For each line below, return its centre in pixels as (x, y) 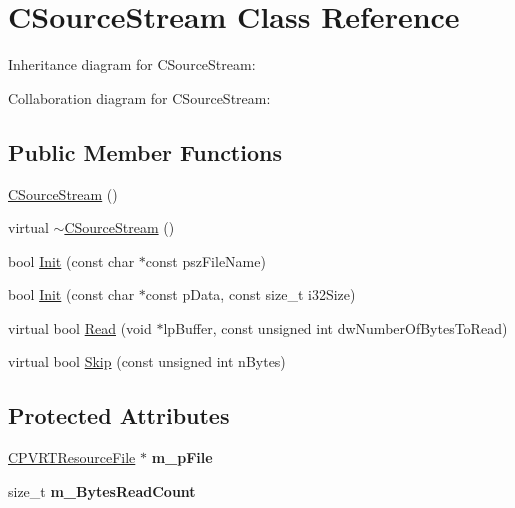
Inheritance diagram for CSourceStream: (132, 64)
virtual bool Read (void (80, 327)
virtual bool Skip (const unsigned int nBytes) (147, 361)
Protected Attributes (119, 415)
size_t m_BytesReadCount (102, 490)
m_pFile (182, 457)
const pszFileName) (205, 260)
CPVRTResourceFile (72, 457)
